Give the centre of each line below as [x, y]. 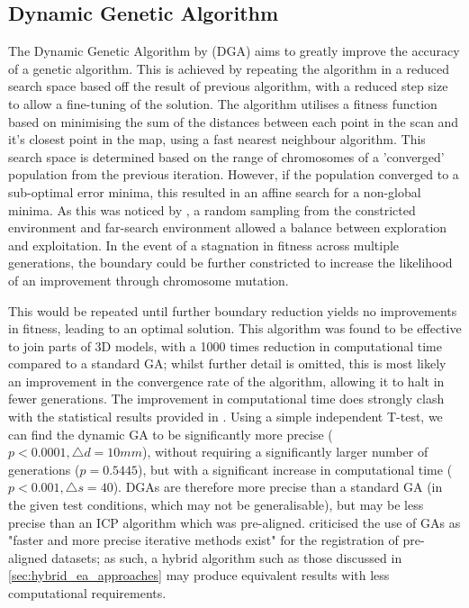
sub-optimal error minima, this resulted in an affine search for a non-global [215, 191]
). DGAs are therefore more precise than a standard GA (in [278, 487]
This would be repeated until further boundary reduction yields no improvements [233, 310]
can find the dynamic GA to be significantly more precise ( [171, 434]
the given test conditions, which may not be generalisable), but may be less [216, 505]
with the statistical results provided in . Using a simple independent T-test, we [225, 417]
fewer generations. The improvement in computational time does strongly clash [226, 399]
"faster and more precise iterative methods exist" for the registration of [203, 540]
